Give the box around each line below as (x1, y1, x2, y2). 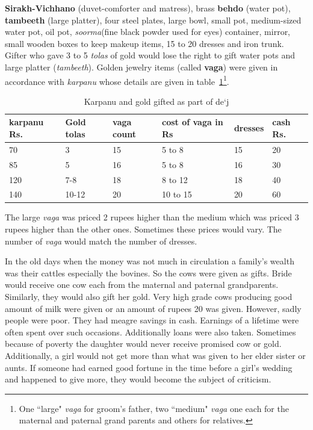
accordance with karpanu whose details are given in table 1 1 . (5, 73, 229, 87)
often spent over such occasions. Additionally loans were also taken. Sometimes (5, 325, 296, 338)
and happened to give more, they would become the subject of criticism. (5, 373, 271, 385)
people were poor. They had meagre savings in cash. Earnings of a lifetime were (5, 314, 299, 326)
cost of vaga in (162, 116, 223, 128)
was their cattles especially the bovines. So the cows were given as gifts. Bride (5, 266, 292, 279)
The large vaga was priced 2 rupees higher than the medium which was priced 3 (5, 211, 299, 223)
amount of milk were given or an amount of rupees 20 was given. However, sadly (5, 302, 302, 314)
